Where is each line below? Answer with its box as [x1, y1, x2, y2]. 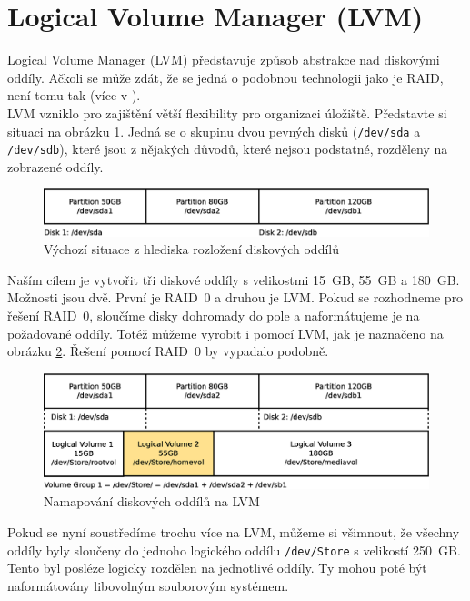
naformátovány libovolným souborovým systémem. [7, 576, 289, 595]
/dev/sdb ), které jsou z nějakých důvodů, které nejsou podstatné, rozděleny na [7, 139, 448, 158]
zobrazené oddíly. [7, 157, 104, 176]
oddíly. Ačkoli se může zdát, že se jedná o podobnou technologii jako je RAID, [7, 67, 444, 87]
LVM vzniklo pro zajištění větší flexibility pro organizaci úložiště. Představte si [7, 103, 447, 122]
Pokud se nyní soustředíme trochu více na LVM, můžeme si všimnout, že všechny [7, 523, 460, 542]
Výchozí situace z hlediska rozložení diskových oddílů [44, 239, 339, 259]
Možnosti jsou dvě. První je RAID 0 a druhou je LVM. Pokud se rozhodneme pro [7, 288, 464, 307]
